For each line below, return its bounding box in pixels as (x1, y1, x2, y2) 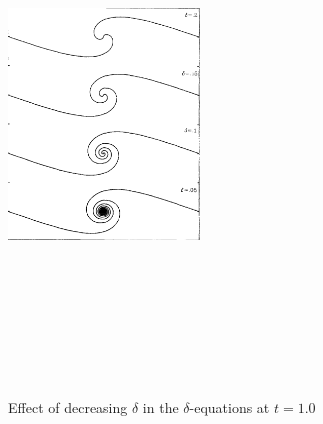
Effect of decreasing (8, 397, 128, 418)
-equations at (189, 397, 270, 418)
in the (142, 397, 179, 418)
